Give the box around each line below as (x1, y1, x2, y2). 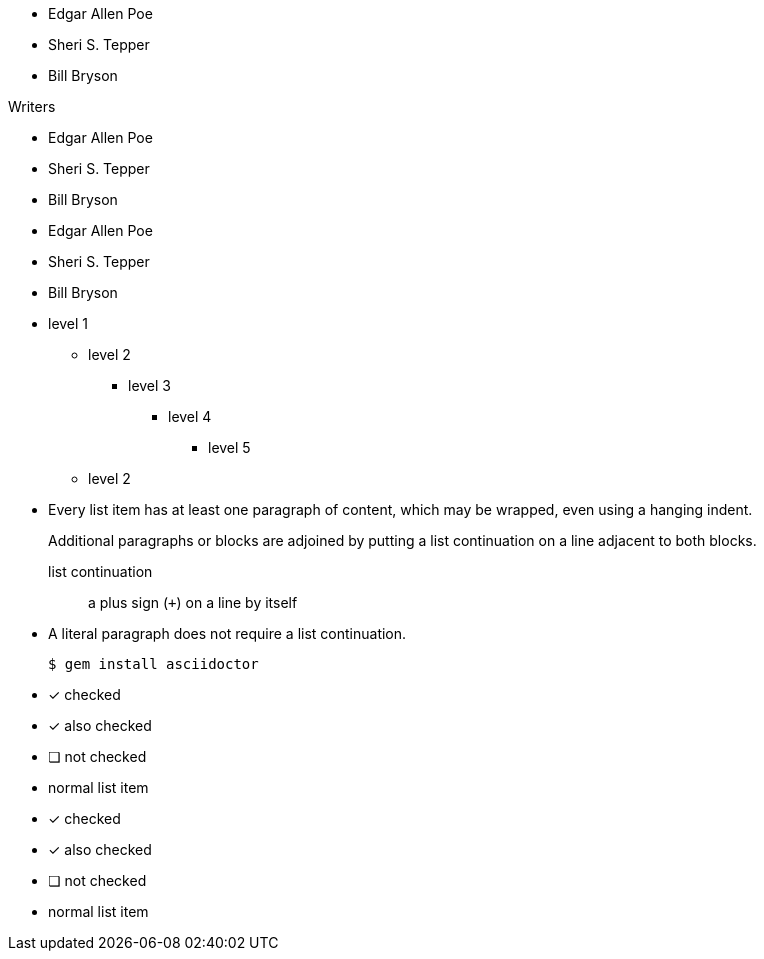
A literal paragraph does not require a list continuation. (48, 625, 407, 642)
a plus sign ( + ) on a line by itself (88, 594, 298, 611)
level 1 (48, 315, 89, 332)
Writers (8, 98, 56, 115)
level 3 (128, 377, 172, 394)
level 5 (208, 439, 251, 456)
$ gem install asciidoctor (48, 656, 259, 672)
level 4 (168, 408, 212, 425)
